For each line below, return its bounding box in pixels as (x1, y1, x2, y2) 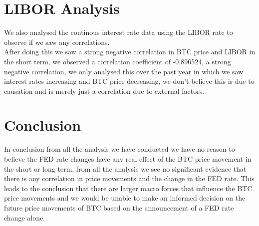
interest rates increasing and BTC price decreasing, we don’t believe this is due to (4, 76, 255, 86)
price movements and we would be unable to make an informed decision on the (4, 193, 246, 203)
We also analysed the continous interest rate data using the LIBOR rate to (4, 27, 233, 37)
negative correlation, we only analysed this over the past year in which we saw (4, 66, 244, 76)
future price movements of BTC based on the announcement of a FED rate (4, 202, 234, 213)
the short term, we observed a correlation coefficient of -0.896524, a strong (4, 56, 231, 66)
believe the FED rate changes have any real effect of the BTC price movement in (4, 154, 252, 164)
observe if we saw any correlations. (4, 36, 110, 47)
